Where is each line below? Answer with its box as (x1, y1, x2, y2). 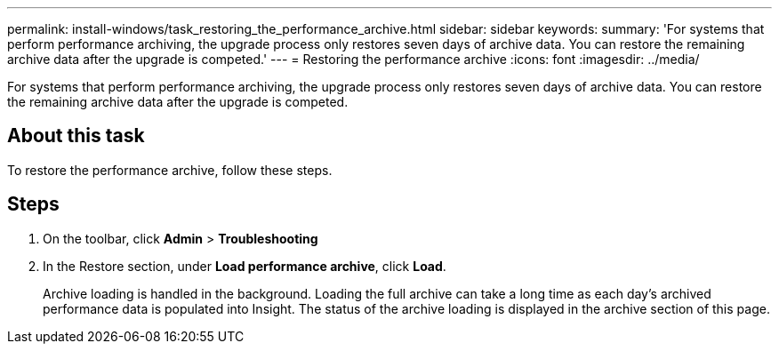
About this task (7, 124, 145, 148)
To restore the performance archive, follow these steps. (7, 162, 333, 178)
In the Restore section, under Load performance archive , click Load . (43, 258, 446, 274)
